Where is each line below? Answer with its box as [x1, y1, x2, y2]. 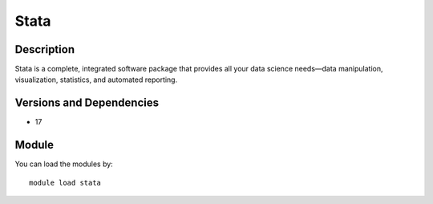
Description [14, 43, 75, 56]
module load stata [29, 177, 102, 187]
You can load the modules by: [14, 159, 114, 169]
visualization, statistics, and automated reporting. [14, 75, 178, 84]
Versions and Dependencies [14, 96, 160, 110]
